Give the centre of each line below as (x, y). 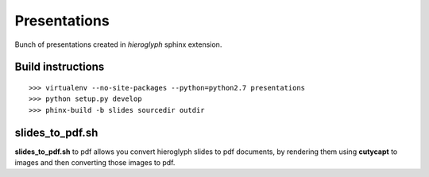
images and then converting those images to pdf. (95, 163)
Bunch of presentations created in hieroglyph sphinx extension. (118, 44)
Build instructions (60, 67)
